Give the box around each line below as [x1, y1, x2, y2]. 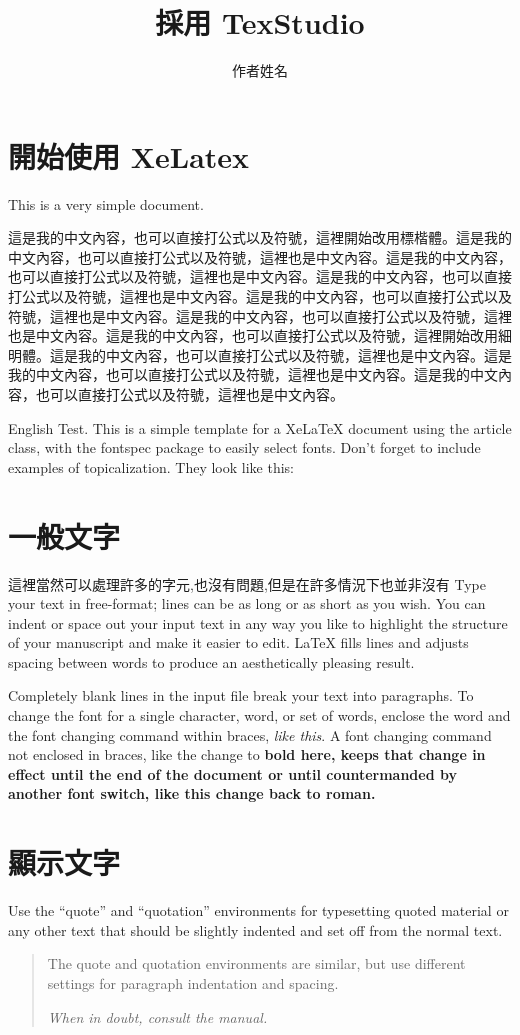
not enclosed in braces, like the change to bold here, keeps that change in [8, 744, 486, 765]
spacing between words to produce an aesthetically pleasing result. [8, 651, 415, 672]
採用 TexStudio [155, 2, 365, 43]
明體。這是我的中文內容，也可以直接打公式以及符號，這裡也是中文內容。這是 [8, 344, 512, 365]
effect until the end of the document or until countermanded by [8, 763, 457, 784]
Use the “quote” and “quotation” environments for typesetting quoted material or [8, 900, 509, 921]
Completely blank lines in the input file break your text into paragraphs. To [8, 685, 474, 706]
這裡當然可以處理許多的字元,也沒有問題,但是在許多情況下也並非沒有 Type [8, 573, 486, 594]
